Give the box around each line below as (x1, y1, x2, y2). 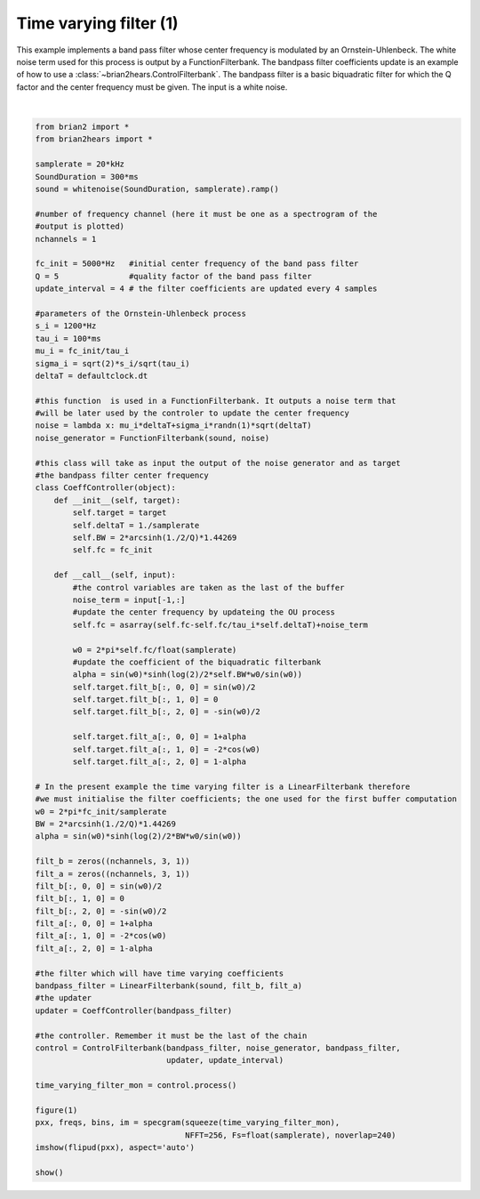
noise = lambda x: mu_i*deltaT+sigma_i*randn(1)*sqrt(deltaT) (35, 421, 312, 431)
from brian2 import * (35, 122, 130, 133)
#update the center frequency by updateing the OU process (72, 608, 336, 617)
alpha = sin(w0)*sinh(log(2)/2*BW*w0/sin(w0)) (35, 832, 242, 841)
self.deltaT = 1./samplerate (72, 520, 200, 530)
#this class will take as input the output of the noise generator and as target (35, 458, 402, 468)
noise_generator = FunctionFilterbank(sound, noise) (35, 432, 270, 443)
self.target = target (72, 508, 167, 518)
